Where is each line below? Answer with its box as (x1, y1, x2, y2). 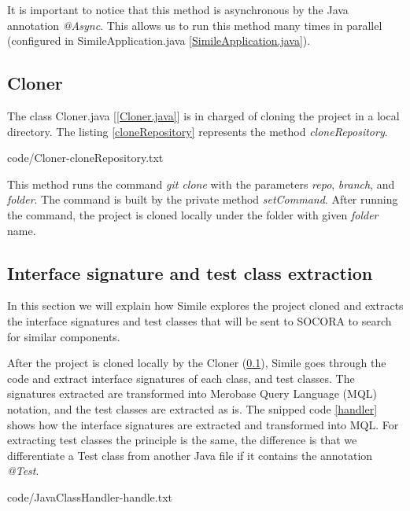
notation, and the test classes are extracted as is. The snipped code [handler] (7, 400, 378, 417)
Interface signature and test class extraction (7, 260, 373, 285)
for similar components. (7, 328, 120, 344)
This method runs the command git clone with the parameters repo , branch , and (7, 175, 395, 192)
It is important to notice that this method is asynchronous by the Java (7, 2, 349, 17)
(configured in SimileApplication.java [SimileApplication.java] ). (7, 32, 311, 49)
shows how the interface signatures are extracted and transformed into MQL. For (7, 416, 399, 432)
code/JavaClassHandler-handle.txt (7, 488, 173, 505)
